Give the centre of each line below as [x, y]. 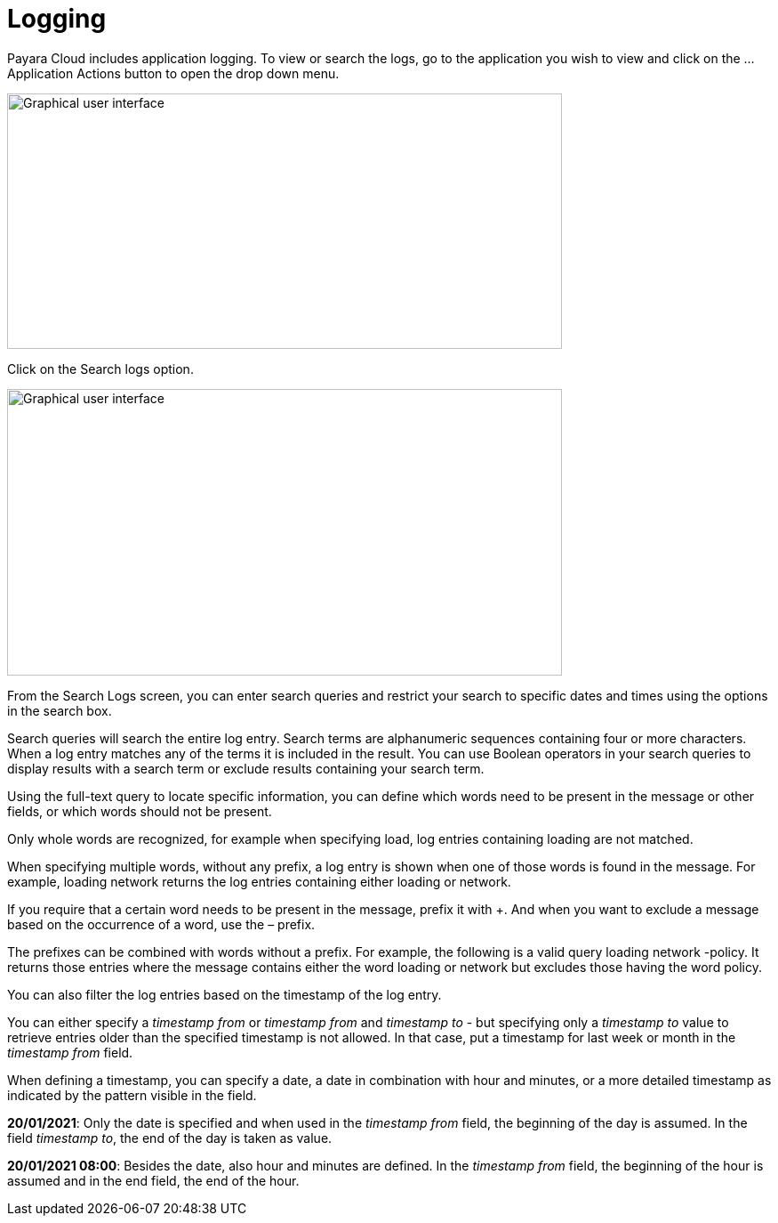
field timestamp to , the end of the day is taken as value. [170, 1138]
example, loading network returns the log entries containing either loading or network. [259, 881]
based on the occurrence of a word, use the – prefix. [161, 924]
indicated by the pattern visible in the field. [132, 1095]
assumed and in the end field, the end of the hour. [153, 1180]
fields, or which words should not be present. [140, 811]
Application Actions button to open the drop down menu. [173, 73]
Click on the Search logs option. [100, 369]
